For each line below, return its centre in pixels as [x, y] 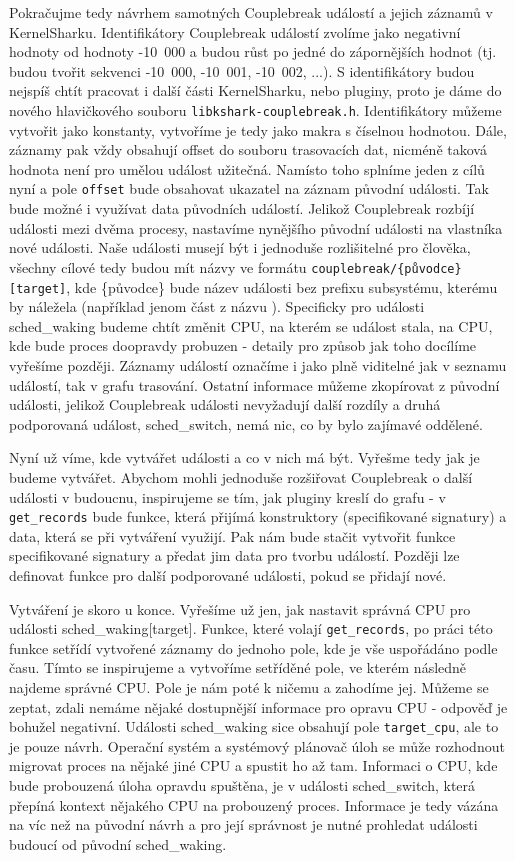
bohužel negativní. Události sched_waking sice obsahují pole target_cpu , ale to [254, 726]
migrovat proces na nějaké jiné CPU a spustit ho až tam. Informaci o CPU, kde [253, 765]
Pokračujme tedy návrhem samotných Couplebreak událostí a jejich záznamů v [251, 12]
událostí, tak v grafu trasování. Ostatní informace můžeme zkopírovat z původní [254, 384]
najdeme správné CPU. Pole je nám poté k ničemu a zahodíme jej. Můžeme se [249, 686]
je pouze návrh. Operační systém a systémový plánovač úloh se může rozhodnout [257, 745]
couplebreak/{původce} [386, 268]
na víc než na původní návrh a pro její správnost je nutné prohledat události [243, 824]
